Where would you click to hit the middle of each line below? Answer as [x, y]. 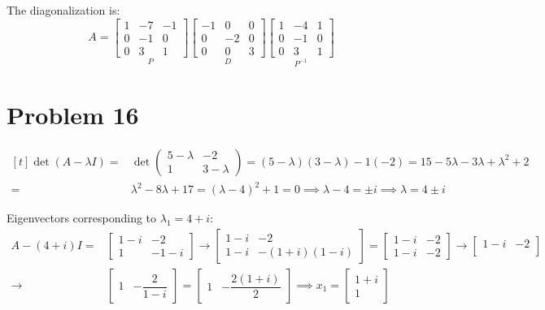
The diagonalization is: [63, 10]
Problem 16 [73, 114]
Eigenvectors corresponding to [82, 218]
